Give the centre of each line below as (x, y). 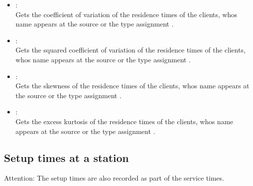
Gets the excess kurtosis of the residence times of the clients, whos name (124, 121)
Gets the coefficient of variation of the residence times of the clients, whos (126, 14)
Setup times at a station (66, 157)
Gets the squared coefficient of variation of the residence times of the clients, (130, 50)
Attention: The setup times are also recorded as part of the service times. (114, 178)
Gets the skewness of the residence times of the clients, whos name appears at (132, 86)
